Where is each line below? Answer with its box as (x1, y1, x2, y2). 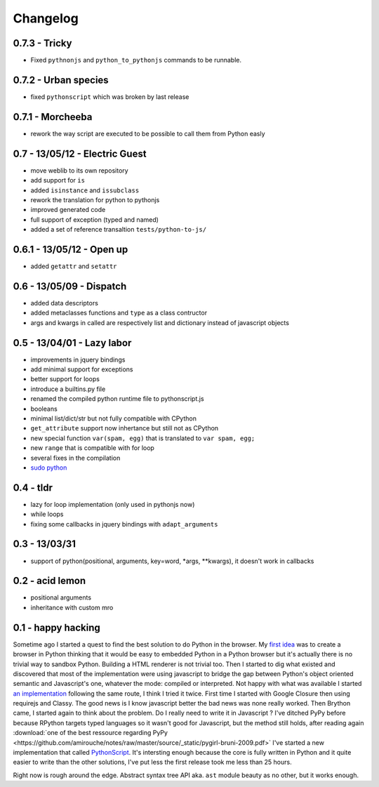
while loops (30, 510, 64, 519)
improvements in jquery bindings (30, 355, 126, 364)
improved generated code (30, 206, 106, 214)
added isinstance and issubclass (30, 186, 140, 194)
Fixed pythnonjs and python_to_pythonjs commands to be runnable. (30, 56, 242, 65)
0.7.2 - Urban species (13, 74, 109, 86)
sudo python (30, 463, 67, 472)
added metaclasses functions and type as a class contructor (30, 309, 207, 317)
